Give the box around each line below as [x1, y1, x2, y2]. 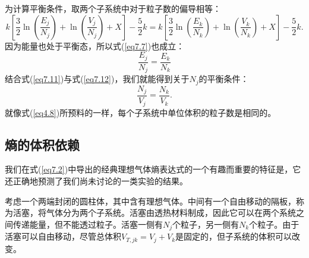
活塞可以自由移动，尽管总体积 [5, 230, 121, 243]
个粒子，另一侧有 [172, 218, 239, 230]
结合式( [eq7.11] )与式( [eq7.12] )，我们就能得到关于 [5, 73, 190, 85]
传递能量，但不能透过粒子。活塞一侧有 [12, 218, 163, 230]
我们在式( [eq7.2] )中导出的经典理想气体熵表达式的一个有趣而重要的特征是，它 [5, 163, 301, 175]
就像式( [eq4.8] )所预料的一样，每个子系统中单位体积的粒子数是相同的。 [5, 106, 276, 118]
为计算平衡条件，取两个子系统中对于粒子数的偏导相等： [5, 2, 221, 14]
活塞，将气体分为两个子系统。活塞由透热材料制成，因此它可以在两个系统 [12, 206, 296, 219]
